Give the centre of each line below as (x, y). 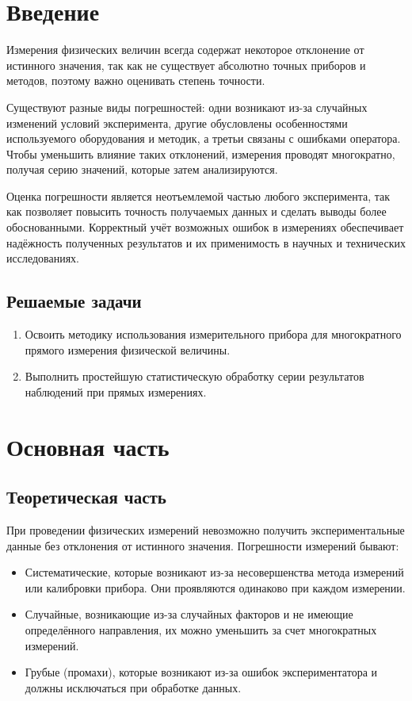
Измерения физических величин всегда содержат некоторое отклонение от (185, 50)
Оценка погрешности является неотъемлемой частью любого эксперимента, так (198, 195)
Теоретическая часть (86, 497)
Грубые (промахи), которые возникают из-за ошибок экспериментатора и (201, 672)
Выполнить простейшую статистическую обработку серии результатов (195, 376)
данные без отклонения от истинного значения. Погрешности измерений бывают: (203, 545)
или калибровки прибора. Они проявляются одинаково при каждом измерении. (215, 587)
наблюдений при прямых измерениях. (116, 391)
